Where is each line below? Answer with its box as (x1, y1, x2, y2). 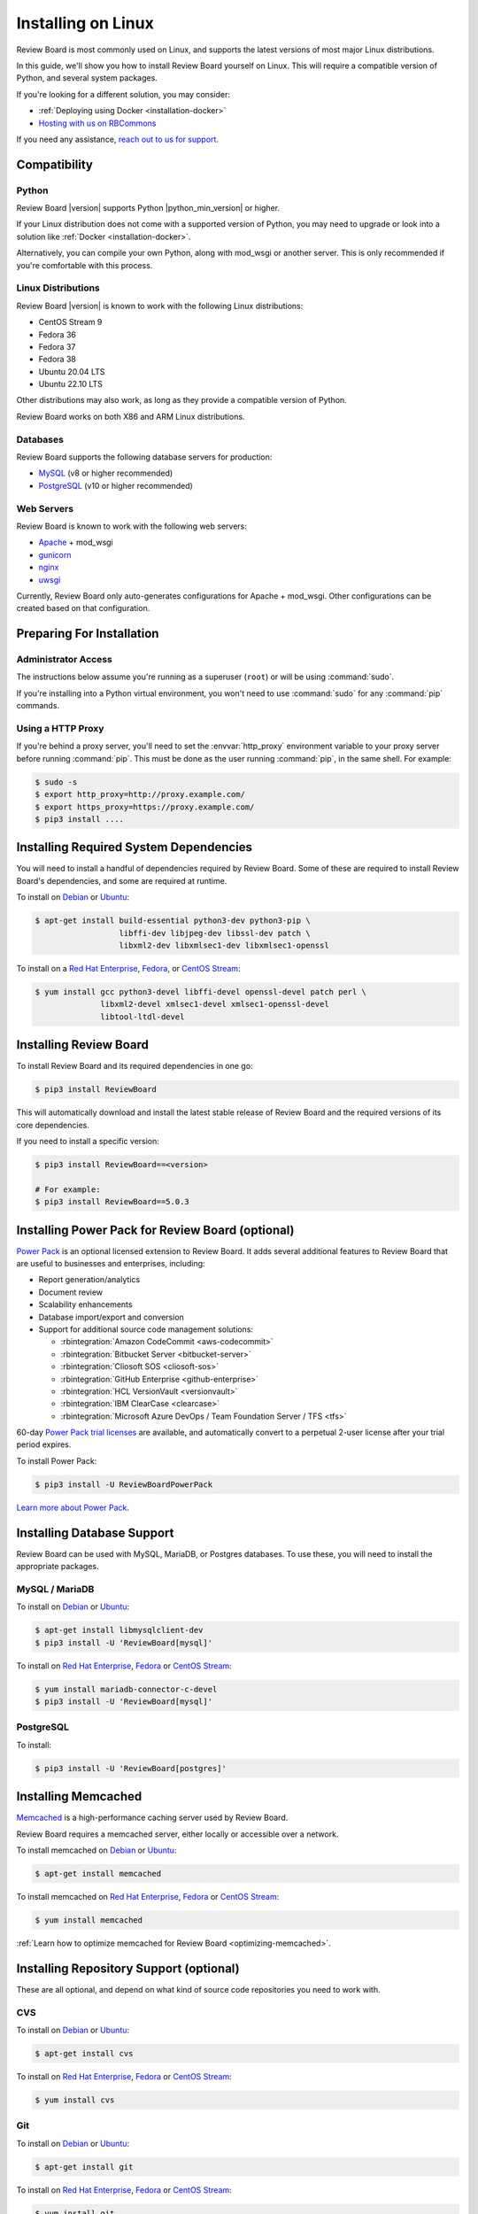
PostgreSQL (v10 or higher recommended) (38, 480, 194, 491)
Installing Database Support (16, 1525, 174, 1540)
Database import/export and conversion (38, 1312, 185, 1322)
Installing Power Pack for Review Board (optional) (16, 1222, 295, 1237)
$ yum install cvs (35, 2094, 115, 2105)
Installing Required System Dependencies (16, 840, 252, 855)
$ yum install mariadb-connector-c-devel (35, 1684, 218, 1694)
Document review (38, 1287, 104, 1297)
